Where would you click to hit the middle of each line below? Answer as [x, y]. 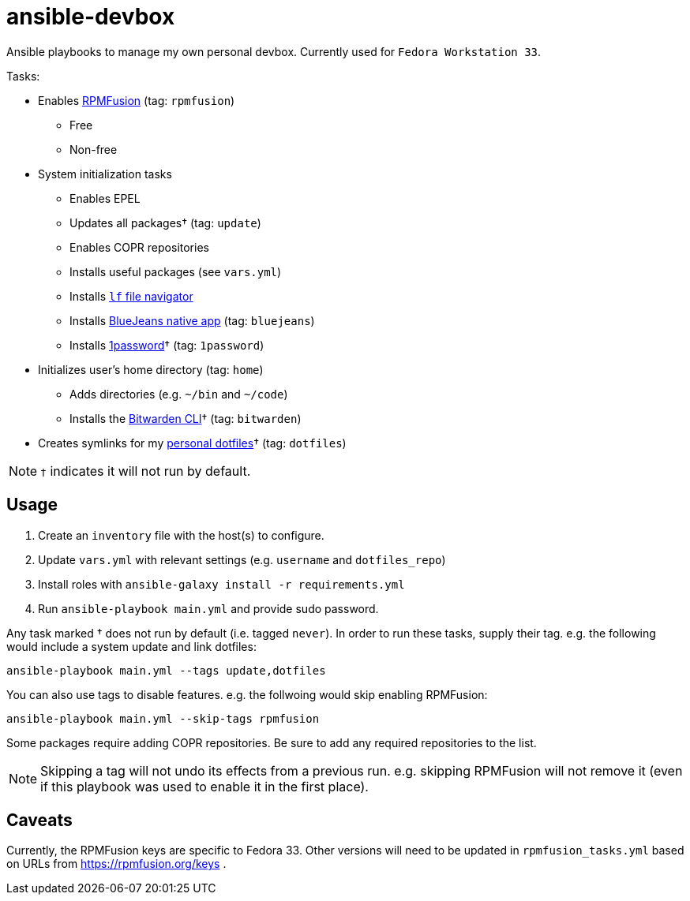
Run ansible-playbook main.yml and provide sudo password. [208, 608]
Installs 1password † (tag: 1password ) [167, 345]
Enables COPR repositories [139, 247]
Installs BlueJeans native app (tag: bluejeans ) [192, 320]
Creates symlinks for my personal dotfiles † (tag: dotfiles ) [192, 443]
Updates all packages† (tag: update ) [165, 222]
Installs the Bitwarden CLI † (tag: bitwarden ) [186, 418]
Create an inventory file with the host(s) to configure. [181, 535]
